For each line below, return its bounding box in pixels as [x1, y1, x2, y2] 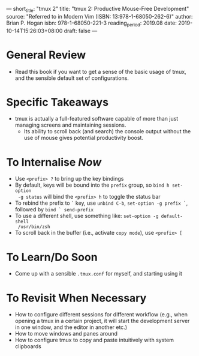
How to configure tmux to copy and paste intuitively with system [14, 336, 174, 344]
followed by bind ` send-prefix [14, 206, 94, 213]
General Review [6, 48, 86, 62]
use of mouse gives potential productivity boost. [23, 134, 144, 142]
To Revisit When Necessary [6, 291, 147, 305]
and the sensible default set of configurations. [14, 74, 129, 82]
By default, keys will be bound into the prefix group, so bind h [14, 181, 170, 189]
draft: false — [64, 27, 98, 34]
